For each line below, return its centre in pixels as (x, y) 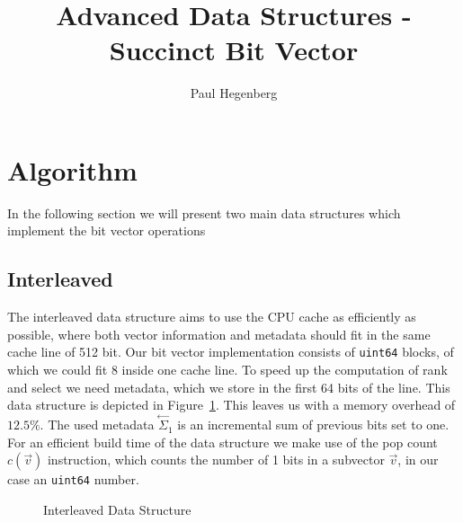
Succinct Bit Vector (234, 50)
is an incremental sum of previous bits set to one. (313, 425)
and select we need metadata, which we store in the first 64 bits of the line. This (229, 387)
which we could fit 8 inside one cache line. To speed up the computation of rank (227, 370)
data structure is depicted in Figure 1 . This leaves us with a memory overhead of (231, 405)
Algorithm (72, 169)
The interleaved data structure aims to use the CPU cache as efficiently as (212, 317)
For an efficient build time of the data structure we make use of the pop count (223, 442)
